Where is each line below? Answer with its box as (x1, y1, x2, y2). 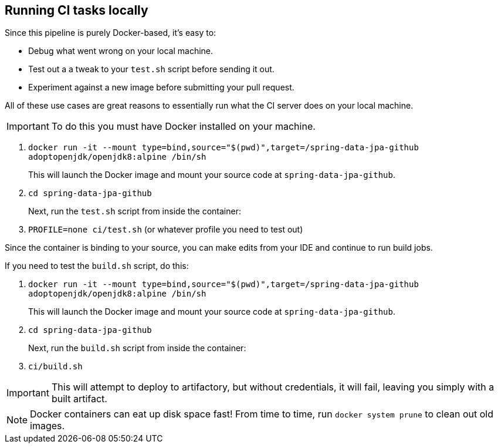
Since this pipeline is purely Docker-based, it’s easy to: (5, 28, 216, 38)
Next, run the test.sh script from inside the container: (28, 206, 241, 217)
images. (30, 420, 65, 432)
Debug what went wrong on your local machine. (28, 46, 214, 56)
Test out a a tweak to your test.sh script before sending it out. (28, 64, 275, 75)
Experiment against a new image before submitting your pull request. (28, 82, 294, 93)
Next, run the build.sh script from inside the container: (28, 343, 246, 353)
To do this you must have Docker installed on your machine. (51, 120, 316, 133)
